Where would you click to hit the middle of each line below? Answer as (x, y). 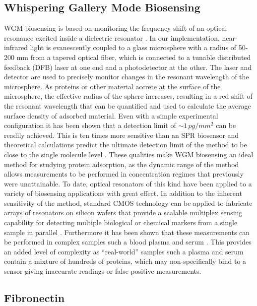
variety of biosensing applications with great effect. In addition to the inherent (123, 193)
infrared (16, 47)
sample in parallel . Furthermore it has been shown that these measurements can (127, 232)
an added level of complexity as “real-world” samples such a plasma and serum (124, 251)
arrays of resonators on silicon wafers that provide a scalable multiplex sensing (123, 213)
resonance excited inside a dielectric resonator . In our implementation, (112, 37)
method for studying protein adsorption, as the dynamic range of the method (122, 164)
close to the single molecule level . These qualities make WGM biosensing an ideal (129, 154)
